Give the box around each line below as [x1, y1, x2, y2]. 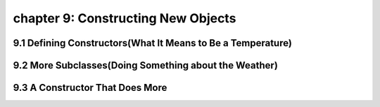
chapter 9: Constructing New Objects [13, 10, 236, 26]
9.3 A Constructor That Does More [13, 82, 167, 94]
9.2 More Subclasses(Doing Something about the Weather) [13, 59, 278, 71]
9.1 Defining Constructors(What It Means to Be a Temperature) [13, 37, 292, 49]
